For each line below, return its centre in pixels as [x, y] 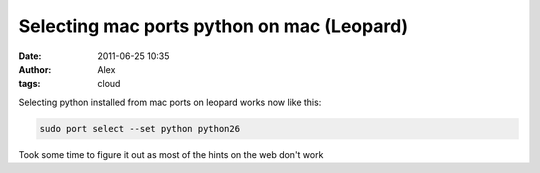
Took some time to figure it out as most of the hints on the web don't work [171, 154]
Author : [35, 69]
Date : [30, 56]
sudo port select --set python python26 [139, 128]
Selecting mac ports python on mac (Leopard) [213, 26]
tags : [29, 84]
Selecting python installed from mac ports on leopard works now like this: [170, 102]
